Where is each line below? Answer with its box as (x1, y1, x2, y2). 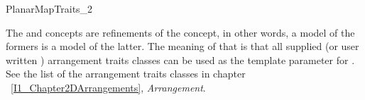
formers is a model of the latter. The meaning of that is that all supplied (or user (6, 39, 359, 54)
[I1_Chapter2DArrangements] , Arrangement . (11, 80, 206, 94)
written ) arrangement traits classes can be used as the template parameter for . (6, 52, 355, 67)
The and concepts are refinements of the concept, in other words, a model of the (6, 25, 355, 39)
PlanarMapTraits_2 (6, 1, 93, 15)
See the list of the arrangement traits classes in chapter (6, 66, 246, 81)
